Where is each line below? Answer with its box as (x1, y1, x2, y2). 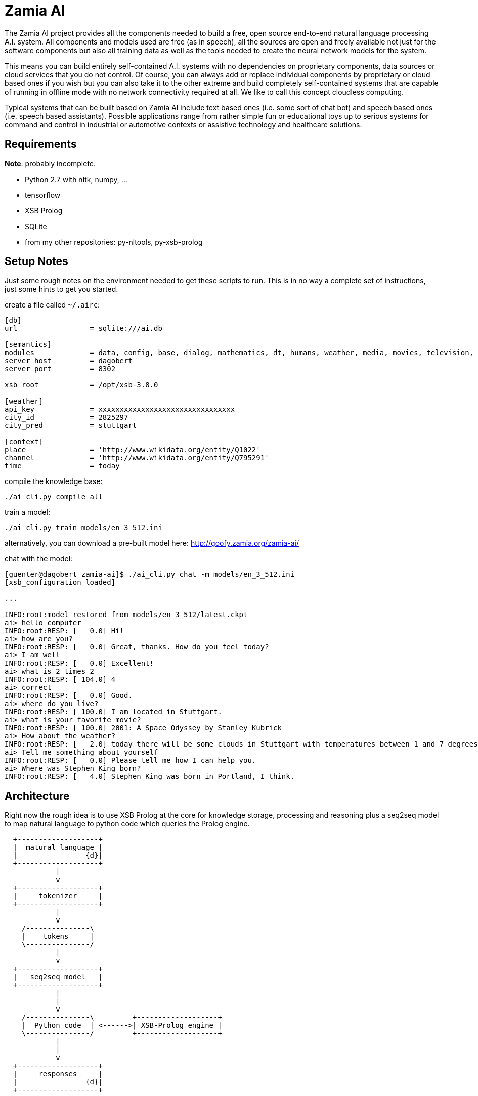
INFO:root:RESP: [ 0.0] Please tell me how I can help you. (5, 756, 256, 765)
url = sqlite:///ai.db (5, 324, 162, 333)
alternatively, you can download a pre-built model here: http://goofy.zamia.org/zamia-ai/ (5, 539, 299, 548)
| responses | (13, 1070, 103, 1078)
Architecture (5, 789, 70, 802)
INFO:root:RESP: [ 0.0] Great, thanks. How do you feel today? (5, 643, 269, 651)
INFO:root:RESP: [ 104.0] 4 (5, 675, 116, 684)
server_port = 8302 (5, 365, 116, 373)
